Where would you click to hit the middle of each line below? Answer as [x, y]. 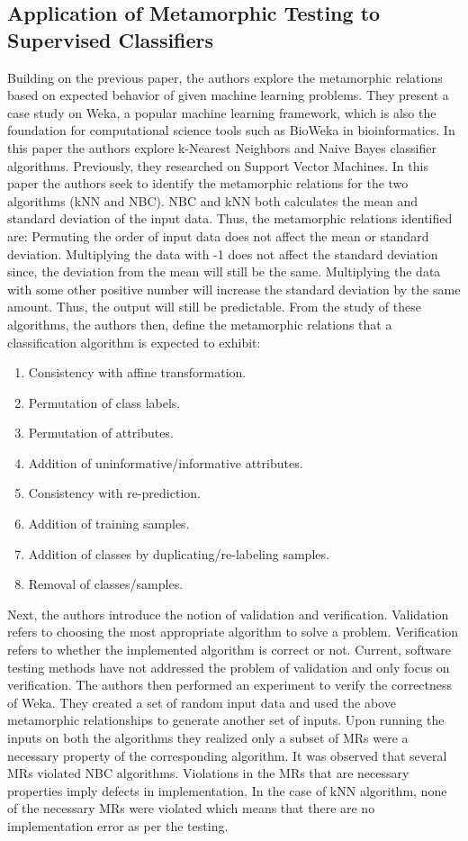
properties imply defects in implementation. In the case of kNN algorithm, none [227, 790]
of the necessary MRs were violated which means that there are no [191, 808]
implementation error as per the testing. [118, 825]
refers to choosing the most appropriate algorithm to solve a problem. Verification [233, 632]
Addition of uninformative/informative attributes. [166, 462]
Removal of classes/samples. [106, 584]
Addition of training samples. [109, 524]
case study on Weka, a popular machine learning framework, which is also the [222, 112]
